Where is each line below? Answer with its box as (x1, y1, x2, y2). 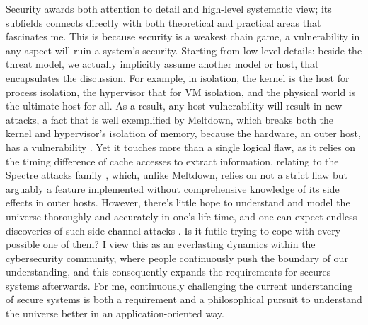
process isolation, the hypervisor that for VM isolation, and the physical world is (6, 84, 356, 99)
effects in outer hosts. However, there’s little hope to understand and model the (6, 195, 350, 210)
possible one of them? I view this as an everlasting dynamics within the (6, 237, 316, 252)
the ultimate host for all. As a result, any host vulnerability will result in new (6, 98, 343, 113)
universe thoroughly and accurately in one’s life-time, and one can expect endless (6, 208, 357, 223)
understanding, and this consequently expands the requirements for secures (6, 264, 331, 279)
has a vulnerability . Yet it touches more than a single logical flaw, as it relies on (6, 139, 355, 154)
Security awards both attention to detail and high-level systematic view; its (6, 1, 332, 16)
